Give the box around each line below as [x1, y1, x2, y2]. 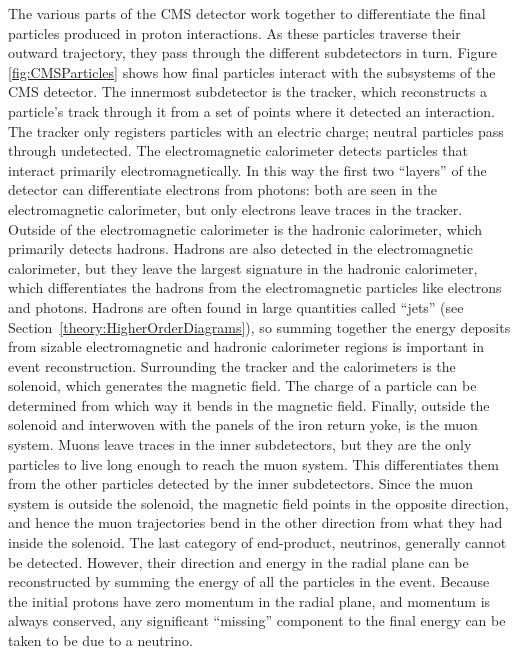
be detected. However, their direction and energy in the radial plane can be [8, 551, 469, 572]
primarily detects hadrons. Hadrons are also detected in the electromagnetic [8, 238, 473, 259]
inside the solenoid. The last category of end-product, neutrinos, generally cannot [8, 532, 507, 553]
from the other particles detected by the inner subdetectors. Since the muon [8, 473, 474, 494]
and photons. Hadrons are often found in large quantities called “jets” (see [8, 296, 464, 317]
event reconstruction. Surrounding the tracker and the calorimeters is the [8, 355, 456, 376]
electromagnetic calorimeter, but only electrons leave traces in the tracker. [8, 198, 463, 219]
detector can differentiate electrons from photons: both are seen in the [8, 179, 437, 200]
